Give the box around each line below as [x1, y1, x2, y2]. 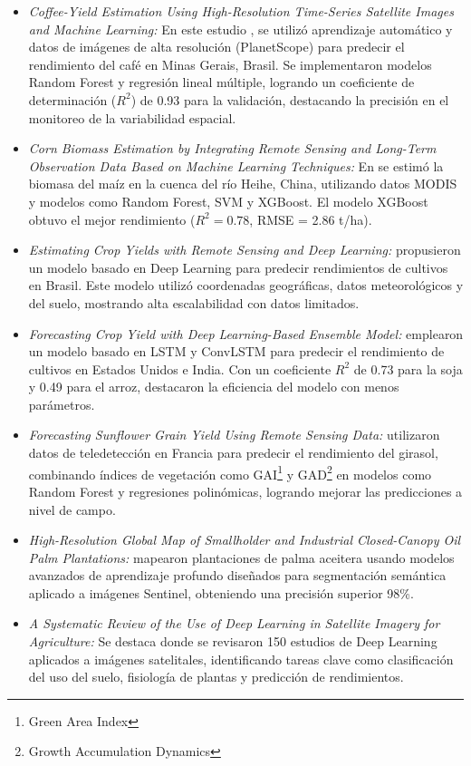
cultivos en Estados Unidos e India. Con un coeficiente [28, 359, 332, 378]
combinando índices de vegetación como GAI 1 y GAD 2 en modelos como [28, 461, 432, 483]
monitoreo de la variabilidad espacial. [28, 108, 236, 127]
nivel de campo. [28, 499, 116, 519]
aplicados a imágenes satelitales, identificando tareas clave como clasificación [28, 649, 454, 668]
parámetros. [28, 394, 95, 413]
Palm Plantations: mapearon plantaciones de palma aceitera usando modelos [28, 548, 455, 567]
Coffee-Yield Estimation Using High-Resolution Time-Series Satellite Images [28, 2, 454, 20]
